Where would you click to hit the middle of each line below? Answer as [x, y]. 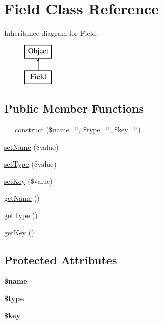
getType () [21, 215]
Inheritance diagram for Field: [51, 33]
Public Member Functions [74, 108]
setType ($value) [30, 164]
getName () [22, 198]
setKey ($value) [29, 181]
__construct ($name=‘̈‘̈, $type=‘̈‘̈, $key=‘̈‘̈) [72, 130]
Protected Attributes [61, 260]
